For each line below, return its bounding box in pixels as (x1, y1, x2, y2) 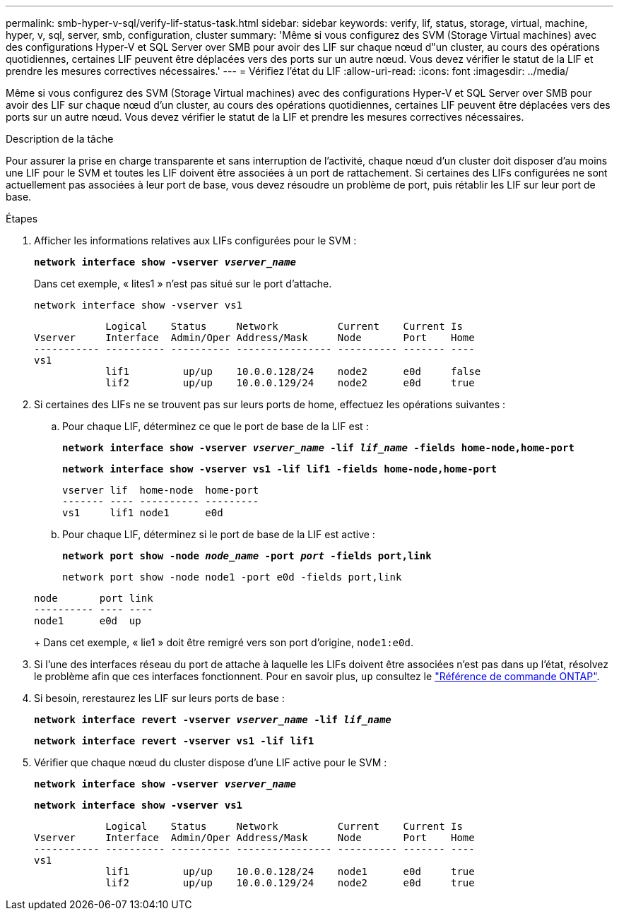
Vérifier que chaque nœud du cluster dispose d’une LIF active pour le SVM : (34, 756, 387, 768)
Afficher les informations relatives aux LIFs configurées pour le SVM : (34, 234, 357, 246)
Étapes (6, 213, 38, 225)
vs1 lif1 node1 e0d (62, 507, 223, 518)
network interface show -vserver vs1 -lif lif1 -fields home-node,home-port (62, 463, 497, 475)
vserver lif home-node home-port (62, 484, 259, 496)
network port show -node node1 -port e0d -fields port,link (62, 571, 402, 583)
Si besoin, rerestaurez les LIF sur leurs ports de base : (34, 692, 285, 704)
